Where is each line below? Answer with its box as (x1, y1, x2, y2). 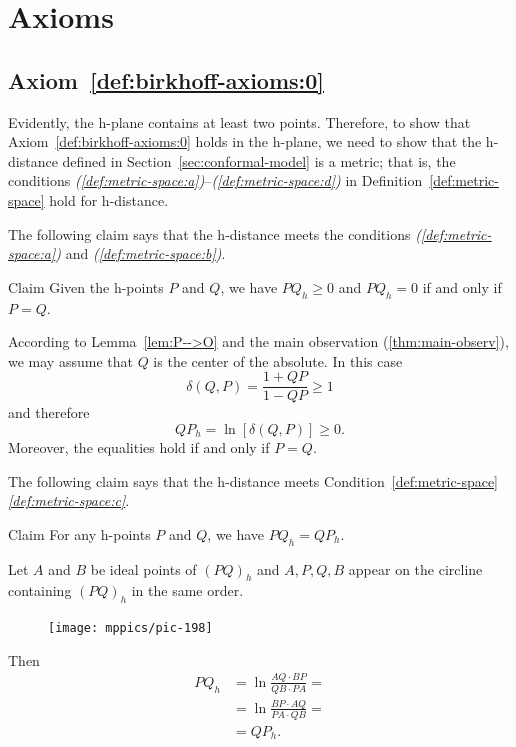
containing (8, 580, 72, 601)
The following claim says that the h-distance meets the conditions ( (8, 223, 421, 244)
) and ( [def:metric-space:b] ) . (55, 243, 226, 264)
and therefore (8, 402, 90, 423)
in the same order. (131, 580, 244, 601)
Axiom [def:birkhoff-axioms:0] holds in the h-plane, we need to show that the (8, 131, 482, 152)
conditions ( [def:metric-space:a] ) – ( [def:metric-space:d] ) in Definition (8, 170, 423, 191)
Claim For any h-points (8, 523, 151, 544)
